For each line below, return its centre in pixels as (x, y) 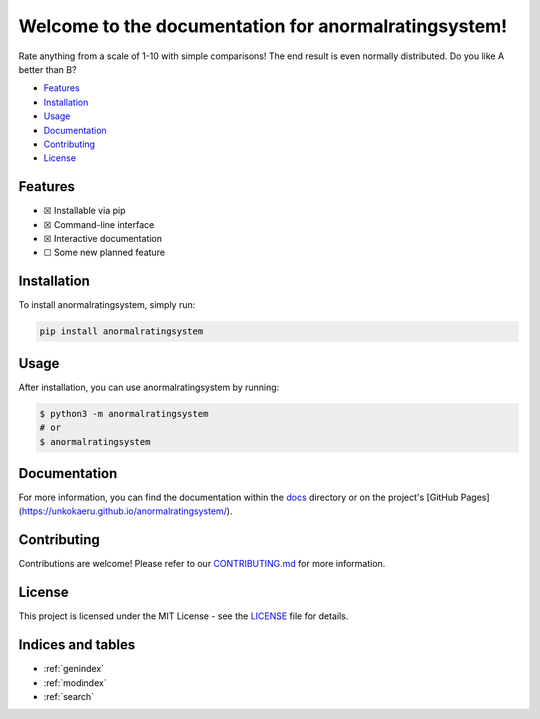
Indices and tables (77, 645)
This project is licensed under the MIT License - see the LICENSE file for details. (183, 616)
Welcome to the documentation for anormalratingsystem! (263, 26)
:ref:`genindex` (74, 669)
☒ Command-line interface (99, 224)
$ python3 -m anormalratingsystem (124, 413)
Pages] (475, 497)
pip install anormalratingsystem (121, 331)
